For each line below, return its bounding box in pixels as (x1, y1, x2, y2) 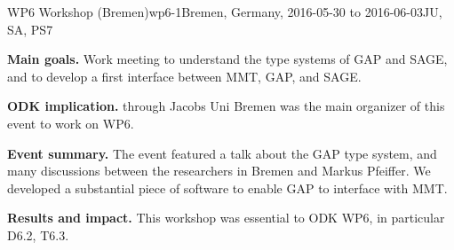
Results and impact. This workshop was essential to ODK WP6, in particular (7, 208, 445, 227)
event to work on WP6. (7, 113, 134, 132)
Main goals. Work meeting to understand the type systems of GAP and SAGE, (7, 50, 448, 68)
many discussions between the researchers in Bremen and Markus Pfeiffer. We (7, 161, 431, 180)
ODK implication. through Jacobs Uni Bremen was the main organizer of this (7, 97, 445, 115)
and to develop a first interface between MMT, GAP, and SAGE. (7, 66, 362, 85)
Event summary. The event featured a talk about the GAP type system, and (7, 144, 437, 162)
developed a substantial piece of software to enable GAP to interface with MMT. (7, 178, 448, 197)
